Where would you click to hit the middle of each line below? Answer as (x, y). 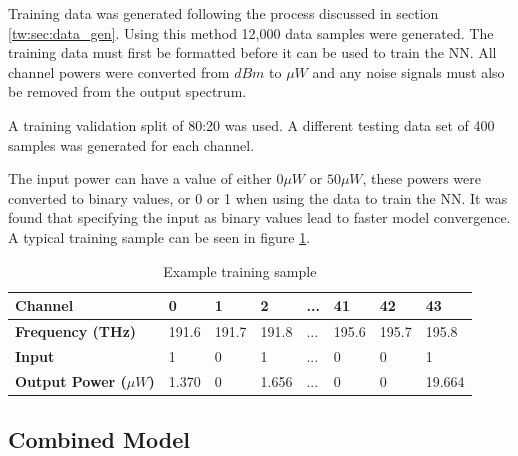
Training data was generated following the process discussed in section (223, 13)
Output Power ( (71, 380)
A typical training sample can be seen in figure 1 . (159, 236)
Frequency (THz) (76, 330)
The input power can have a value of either (140, 178)
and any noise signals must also (408, 71)
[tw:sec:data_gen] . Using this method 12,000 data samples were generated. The (251, 32)
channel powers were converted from (119, 71)
